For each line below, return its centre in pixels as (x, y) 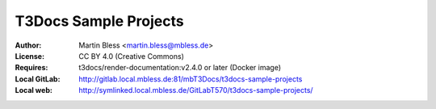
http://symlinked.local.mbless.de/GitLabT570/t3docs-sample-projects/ (196, 90)
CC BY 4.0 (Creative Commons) (132, 56)
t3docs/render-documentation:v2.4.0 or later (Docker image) (180, 68)
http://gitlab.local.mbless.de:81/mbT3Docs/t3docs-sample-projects (191, 79)
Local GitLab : (38, 79)
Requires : (31, 68)
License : (29, 56)
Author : (28, 45)
